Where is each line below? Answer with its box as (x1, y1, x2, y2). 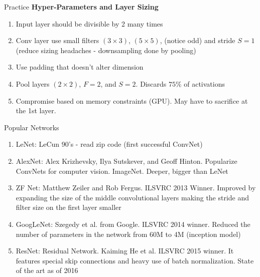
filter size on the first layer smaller (16, 202, 121, 212)
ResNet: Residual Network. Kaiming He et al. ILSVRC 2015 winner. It (16, 245, 234, 256)
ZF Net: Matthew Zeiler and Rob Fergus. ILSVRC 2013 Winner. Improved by (16, 182, 256, 193)
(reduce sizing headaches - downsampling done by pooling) (16, 45, 196, 55)
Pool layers (16, 78, 50, 89)
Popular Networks (4, 122, 59, 132)
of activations (184, 78, 225, 89)
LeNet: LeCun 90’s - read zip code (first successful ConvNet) (16, 139, 203, 149)
